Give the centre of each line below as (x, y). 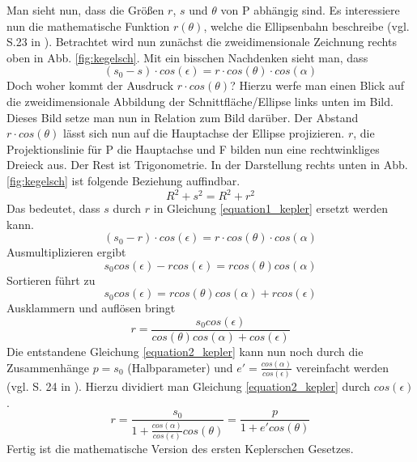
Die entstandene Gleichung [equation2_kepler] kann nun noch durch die (185, 352)
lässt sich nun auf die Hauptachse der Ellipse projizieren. (204, 133)
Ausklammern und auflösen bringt (91, 308)
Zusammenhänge (48, 367)
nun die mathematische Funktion (88, 25)
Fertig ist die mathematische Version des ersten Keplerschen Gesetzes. (180, 448)
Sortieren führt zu (51, 280)
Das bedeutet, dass (53, 208)
